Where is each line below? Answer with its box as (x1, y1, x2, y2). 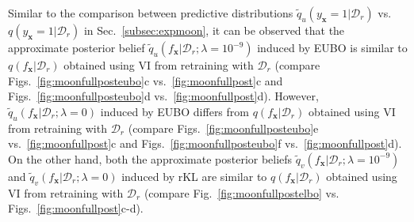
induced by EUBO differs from (100, 103, 249, 119)
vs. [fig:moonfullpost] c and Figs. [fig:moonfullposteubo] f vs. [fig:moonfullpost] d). (8, 135, 402, 152)
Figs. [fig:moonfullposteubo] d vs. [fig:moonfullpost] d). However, (8, 88, 319, 104)
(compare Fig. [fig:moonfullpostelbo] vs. (144, 184, 339, 201)
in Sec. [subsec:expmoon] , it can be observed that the (83, 22, 345, 38)
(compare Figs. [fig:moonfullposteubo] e (128, 119, 319, 136)
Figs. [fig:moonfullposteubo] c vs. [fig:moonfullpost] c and (8, 72, 283, 88)
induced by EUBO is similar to (257, 40, 408, 55)
